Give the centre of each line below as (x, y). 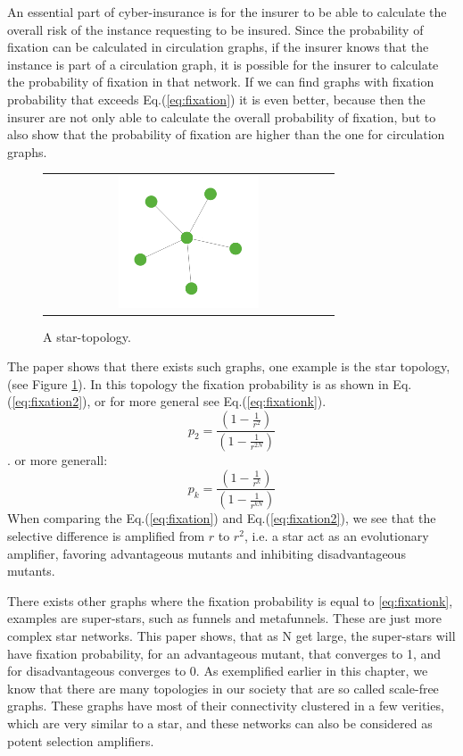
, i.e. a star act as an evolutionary (336, 536)
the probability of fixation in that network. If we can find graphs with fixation (221, 82)
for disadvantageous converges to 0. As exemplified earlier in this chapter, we (218, 671)
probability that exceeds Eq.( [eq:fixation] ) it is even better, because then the (216, 99)
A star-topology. (87, 336)
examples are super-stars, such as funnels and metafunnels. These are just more (225, 618)
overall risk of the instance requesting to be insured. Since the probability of (215, 29)
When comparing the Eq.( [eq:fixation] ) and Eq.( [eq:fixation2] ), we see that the (222, 518)
